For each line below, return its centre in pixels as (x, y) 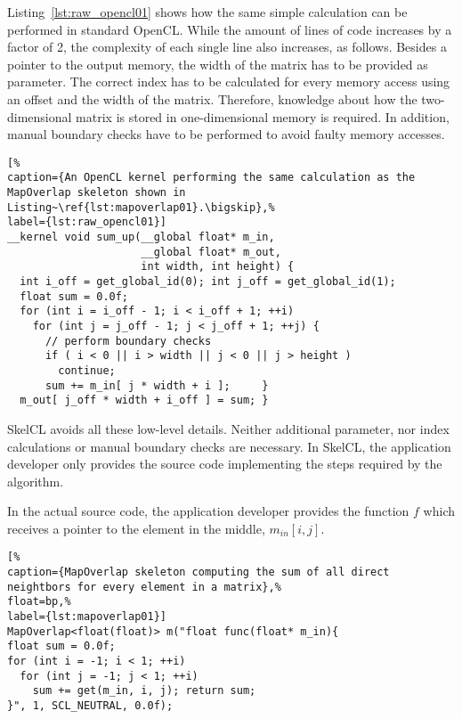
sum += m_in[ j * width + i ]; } (157, 385)
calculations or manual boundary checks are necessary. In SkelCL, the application (229, 446)
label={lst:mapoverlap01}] (87, 617)
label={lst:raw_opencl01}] (87, 222)
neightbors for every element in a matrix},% (144, 587)
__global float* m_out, (211, 252)
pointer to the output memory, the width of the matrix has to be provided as (218, 64)
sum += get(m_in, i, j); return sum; (144, 691)
